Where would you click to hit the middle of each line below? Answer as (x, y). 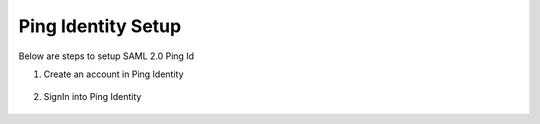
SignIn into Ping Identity (92, 97)
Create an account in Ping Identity (113, 74)
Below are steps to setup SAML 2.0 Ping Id (106, 56)
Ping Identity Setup (100, 26)
